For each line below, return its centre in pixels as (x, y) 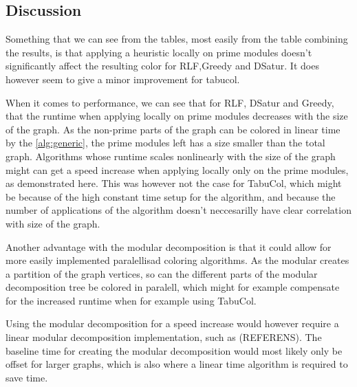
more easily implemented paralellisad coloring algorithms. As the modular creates (177, 260)
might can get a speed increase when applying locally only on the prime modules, (177, 169)
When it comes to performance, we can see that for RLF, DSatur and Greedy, (170, 102)
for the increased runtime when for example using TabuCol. (131, 300)
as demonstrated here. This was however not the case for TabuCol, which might (174, 183)
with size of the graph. (53, 223)
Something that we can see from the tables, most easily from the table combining (177, 39)
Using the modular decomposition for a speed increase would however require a (172, 323)
